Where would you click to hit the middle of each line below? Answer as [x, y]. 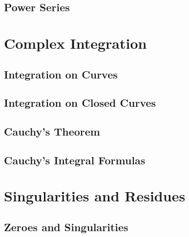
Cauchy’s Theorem [52, 131]
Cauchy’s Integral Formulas [75, 160]
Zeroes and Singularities [66, 227]
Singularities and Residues [95, 196]
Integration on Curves [61, 74]
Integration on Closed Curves [80, 103]
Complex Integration [75, 43]
